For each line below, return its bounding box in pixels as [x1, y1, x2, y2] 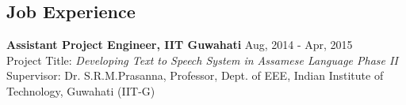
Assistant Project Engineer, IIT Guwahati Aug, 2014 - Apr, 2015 [6, 36, 353, 53]
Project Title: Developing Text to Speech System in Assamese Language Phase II [6, 51, 398, 68]
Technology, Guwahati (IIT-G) [6, 82, 155, 99]
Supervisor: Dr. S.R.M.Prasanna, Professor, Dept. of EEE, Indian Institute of [6, 67, 384, 84]
